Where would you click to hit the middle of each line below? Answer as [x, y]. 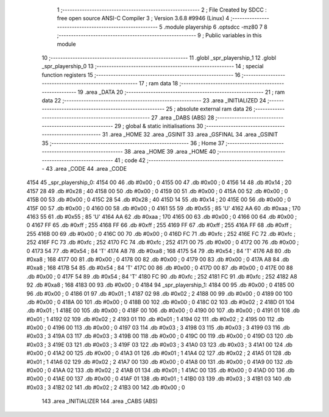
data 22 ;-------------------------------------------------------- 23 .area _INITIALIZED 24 [154, 100]
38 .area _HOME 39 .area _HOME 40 [170, 152]
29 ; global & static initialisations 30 [159, 126]
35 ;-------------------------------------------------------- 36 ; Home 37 [133, 143]
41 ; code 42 [130, 160]
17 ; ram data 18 [159, 84]
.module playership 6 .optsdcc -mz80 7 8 [215, 27]
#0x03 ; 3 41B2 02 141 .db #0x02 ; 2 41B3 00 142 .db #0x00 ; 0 [106, 387]
